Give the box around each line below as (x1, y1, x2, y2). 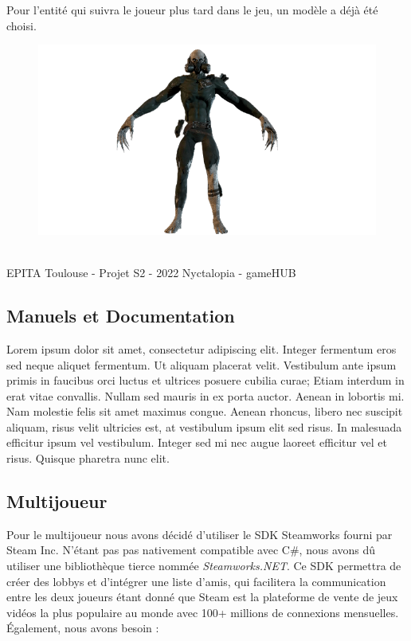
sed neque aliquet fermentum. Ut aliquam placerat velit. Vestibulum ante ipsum (6, 356, 397, 373)
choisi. (6, 17, 37, 33)
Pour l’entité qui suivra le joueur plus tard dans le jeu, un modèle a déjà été (6, 2, 378, 18)
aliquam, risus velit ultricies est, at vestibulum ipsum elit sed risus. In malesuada (6, 418, 402, 435)
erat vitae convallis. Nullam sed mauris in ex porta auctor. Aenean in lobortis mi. (6, 387, 405, 404)
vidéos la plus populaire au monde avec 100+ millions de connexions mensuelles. (6, 604, 399, 620)
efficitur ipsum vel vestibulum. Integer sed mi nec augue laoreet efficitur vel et (6, 434, 387, 451)
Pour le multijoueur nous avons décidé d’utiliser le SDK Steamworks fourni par (6, 526, 393, 542)
